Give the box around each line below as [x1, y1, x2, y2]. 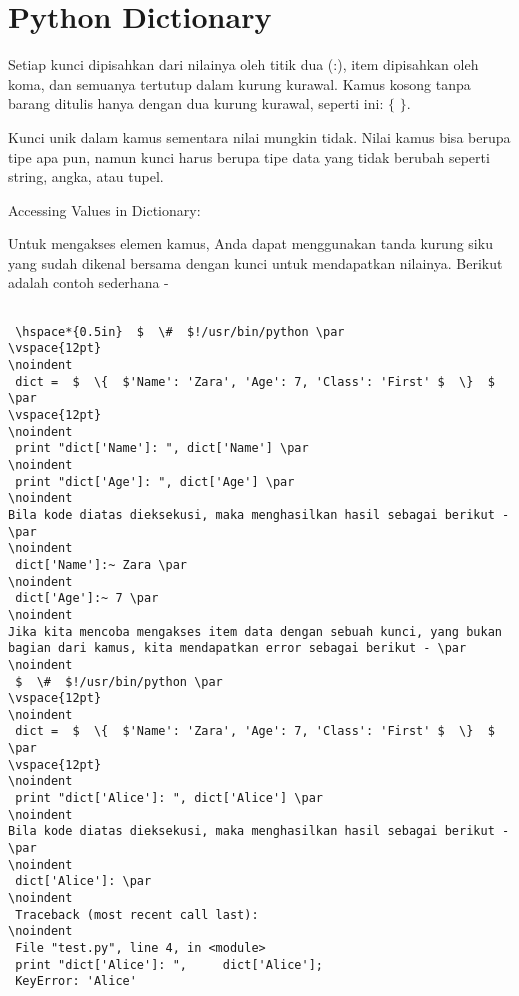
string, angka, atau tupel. [8, 166, 164, 187]
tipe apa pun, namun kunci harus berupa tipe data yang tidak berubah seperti [8, 146, 490, 167]
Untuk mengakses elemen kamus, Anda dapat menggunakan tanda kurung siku [8, 233, 493, 254]
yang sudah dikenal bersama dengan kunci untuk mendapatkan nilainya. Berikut [8, 252, 503, 273]
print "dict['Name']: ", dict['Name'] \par [15, 441, 309, 456]
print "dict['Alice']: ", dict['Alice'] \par [15, 791, 323, 806]
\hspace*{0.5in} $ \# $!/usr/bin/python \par [15, 324, 345, 339]
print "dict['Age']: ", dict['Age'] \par [15, 474, 295, 489]
